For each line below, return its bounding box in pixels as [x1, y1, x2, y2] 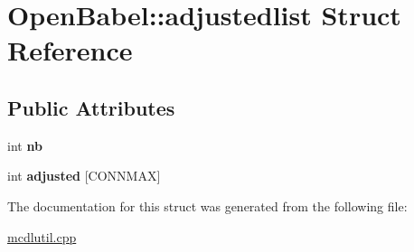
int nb [7, 135, 42, 154]
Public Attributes [7, 93, 175, 121]
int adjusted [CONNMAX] [7, 166, 161, 185]
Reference [7, 32, 133, 69]
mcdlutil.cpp [7, 227, 77, 246]
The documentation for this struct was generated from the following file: [7, 196, 408, 215]
